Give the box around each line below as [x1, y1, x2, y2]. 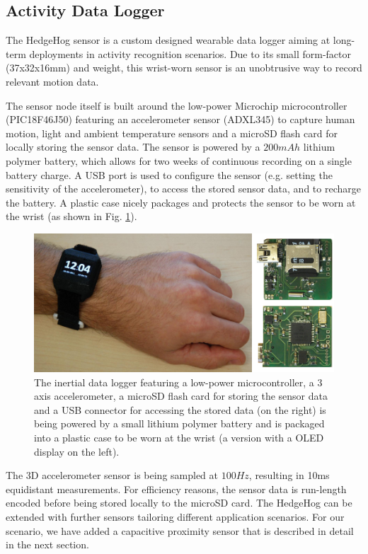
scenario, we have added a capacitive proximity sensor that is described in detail [6, 523, 354, 538]
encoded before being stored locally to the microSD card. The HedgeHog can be [6, 495, 352, 510]
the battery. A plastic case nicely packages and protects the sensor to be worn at [6, 195, 356, 209]
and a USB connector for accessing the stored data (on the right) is [34, 402, 326, 417]
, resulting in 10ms [248, 468, 330, 483]
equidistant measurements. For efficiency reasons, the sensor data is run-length [6, 481, 347, 496]
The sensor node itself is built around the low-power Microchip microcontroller [6, 98, 347, 112]
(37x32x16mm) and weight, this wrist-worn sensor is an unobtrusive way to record [6, 60, 362, 75]
